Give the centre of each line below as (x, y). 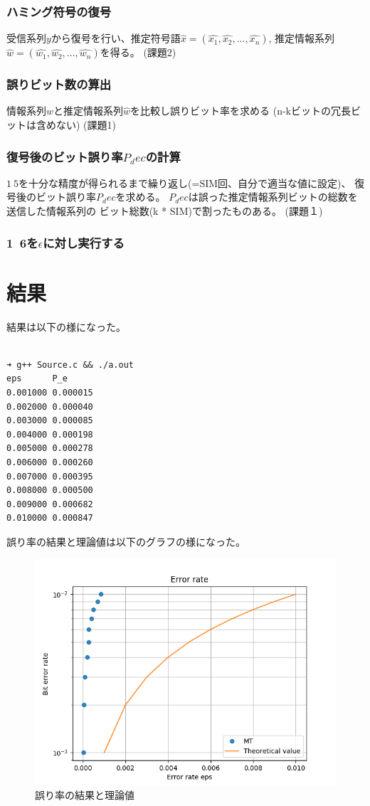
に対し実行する (84, 242)
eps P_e (37, 379)
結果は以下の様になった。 (66, 326)
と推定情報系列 (89, 111)
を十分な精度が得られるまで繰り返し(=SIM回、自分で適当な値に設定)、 (185, 182)
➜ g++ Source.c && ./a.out (70, 365)
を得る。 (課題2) (138, 52)
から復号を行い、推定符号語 (116, 38)
